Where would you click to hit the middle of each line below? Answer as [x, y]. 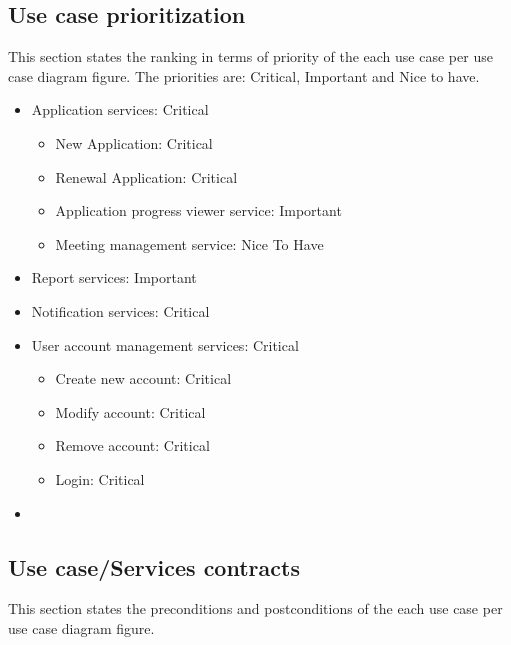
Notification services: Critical [120, 310]
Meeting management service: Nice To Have [189, 243]
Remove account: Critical [132, 445]
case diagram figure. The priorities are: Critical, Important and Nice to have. [244, 75]
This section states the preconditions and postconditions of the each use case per [255, 608]
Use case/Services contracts [154, 566]
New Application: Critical [134, 142]
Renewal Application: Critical [146, 176]
